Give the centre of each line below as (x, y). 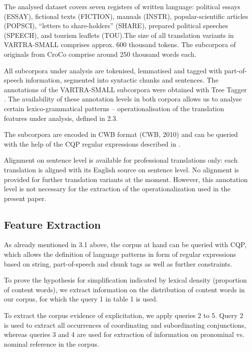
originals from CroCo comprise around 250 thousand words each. (100, 54)
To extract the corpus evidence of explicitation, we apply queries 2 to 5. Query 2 (124, 315)
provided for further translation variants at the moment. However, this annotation (126, 179)
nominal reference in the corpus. (52, 344)
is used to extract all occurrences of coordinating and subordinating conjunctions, (125, 325)
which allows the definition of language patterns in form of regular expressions (120, 254)
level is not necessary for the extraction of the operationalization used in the (117, 189)
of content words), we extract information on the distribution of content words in (125, 289)
